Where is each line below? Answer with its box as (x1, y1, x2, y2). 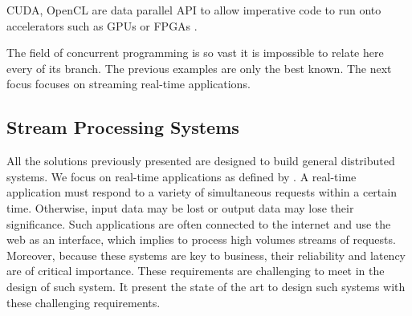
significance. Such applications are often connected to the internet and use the (6, 215, 391, 232)
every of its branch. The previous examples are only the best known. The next (6, 59, 392, 76)
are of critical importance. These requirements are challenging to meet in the (6, 262, 385, 279)
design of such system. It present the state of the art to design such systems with (6, 278, 406, 294)
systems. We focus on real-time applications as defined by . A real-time (6, 168, 357, 184)
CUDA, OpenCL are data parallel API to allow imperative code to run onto (6, 2, 381, 18)
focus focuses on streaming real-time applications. (6, 75, 251, 92)
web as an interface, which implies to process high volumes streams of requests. (6, 231, 396, 248)
